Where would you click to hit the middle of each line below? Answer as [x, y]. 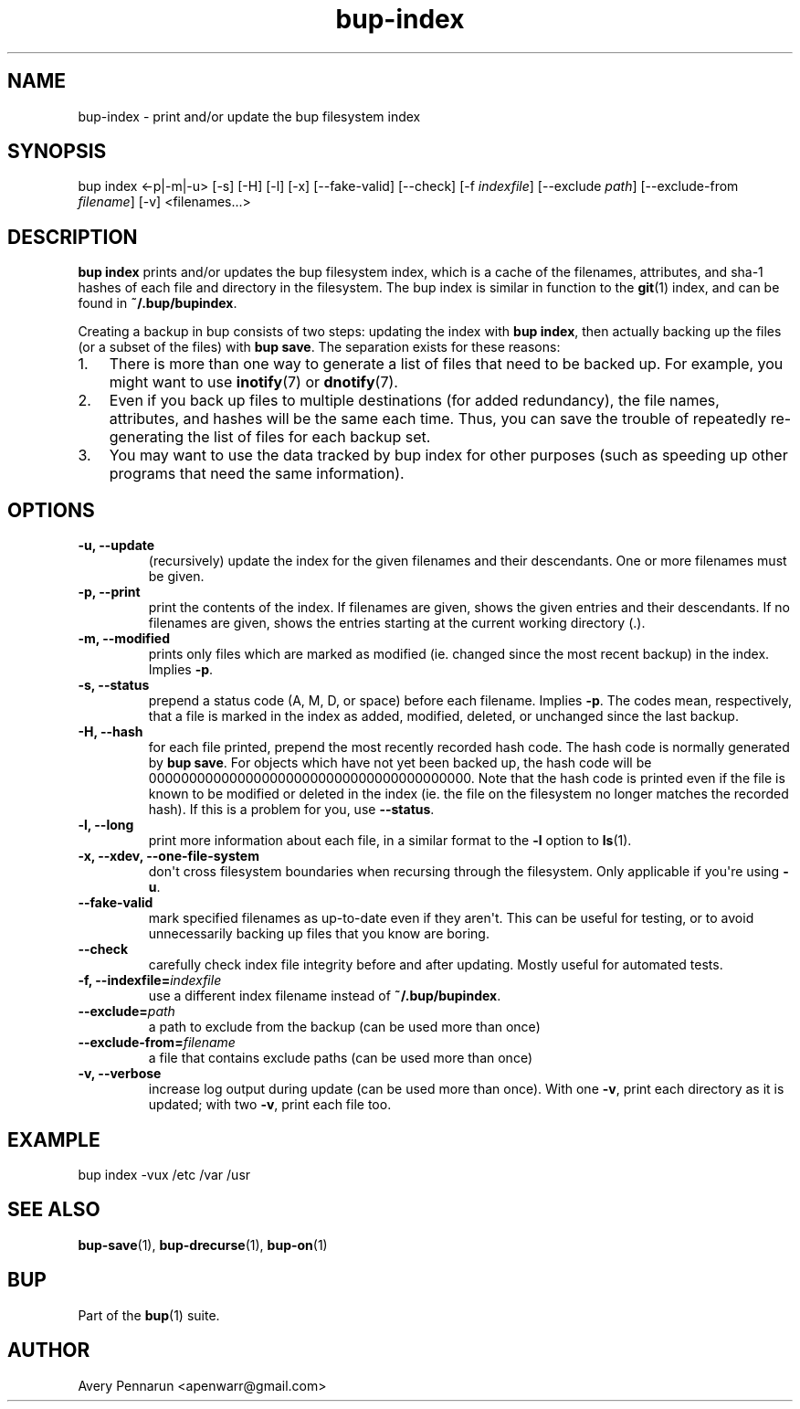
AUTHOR [49, 1351]
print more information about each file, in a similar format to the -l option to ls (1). [390, 841]
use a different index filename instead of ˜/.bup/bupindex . [325, 996]
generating [147, 437]
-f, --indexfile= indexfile [150, 980]
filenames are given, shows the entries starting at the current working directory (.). [397, 623]
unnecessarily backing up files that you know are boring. [319, 934]
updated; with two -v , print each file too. [270, 1105]
